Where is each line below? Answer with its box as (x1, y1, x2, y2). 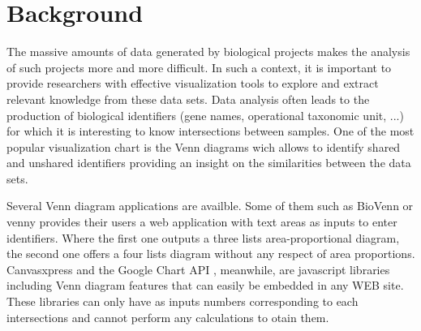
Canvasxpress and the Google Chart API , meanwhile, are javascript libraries (6, 260, 390, 277)
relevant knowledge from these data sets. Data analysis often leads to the (6, 90, 370, 107)
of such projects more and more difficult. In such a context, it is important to (6, 58, 392, 75)
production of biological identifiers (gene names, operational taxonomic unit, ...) (6, 106, 404, 123)
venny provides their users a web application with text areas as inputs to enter (6, 213, 397, 230)
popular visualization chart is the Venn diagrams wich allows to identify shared (6, 138, 401, 155)
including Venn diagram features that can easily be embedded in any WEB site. (6, 277, 404, 294)
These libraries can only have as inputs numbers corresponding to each (6, 293, 359, 310)
